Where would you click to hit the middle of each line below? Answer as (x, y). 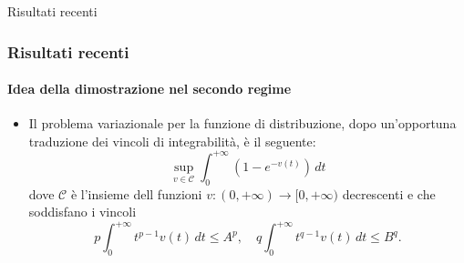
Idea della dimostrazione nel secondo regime (150, 89)
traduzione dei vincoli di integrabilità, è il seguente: (172, 141)
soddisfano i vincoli (82, 212)
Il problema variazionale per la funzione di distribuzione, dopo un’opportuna (242, 123)
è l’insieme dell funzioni (136, 193)
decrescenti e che (389, 193)
